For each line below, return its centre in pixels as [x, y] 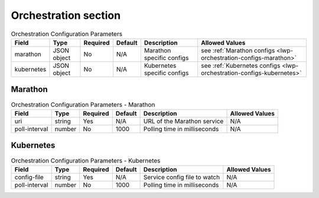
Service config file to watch [182, 177]
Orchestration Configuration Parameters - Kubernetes [86, 160]
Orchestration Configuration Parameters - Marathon [83, 104]
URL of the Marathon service [183, 121]
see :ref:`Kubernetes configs [241, 65]
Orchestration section [66, 15]
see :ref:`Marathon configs [238, 50]
